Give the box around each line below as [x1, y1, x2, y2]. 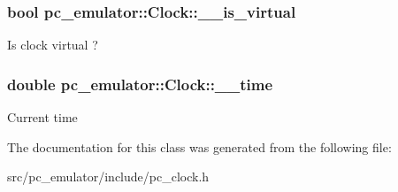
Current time [7, 108, 78, 127]
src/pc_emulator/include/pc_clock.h [7, 167, 210, 186]
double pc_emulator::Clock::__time [7, 73, 273, 95]
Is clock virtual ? [7, 35, 98, 54]
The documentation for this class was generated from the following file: [7, 137, 392, 156]
